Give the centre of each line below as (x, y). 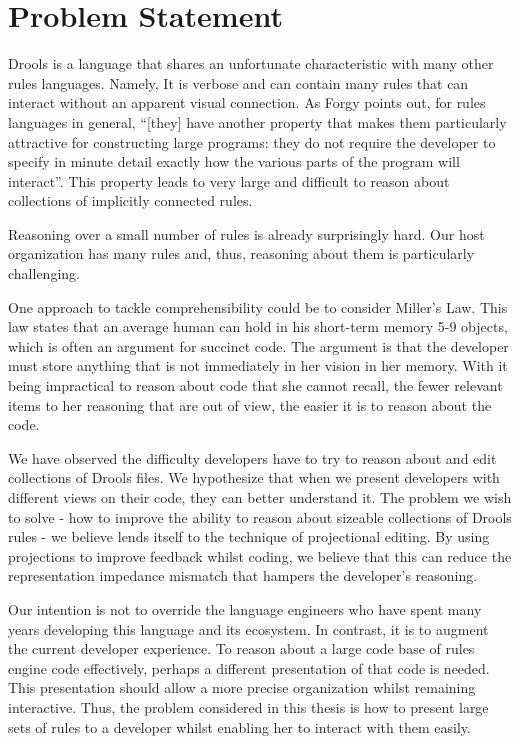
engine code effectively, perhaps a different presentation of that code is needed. (249, 667)
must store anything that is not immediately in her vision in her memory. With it (258, 365)
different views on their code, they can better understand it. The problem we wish (260, 497)
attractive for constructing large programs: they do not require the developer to (252, 141)
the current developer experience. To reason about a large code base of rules (241, 648)
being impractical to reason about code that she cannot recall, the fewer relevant (255, 385)
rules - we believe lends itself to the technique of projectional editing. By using (249, 536)
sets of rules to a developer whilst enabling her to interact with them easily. (239, 726)
